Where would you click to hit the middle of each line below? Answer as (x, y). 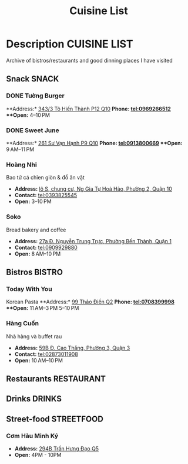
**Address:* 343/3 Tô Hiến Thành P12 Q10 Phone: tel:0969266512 (89, 109)
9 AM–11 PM (20, 149)
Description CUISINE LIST (70, 44)
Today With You (29, 289)
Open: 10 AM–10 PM (39, 360)
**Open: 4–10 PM (28, 115)
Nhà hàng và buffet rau (34, 336)
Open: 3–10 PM (33, 201)
